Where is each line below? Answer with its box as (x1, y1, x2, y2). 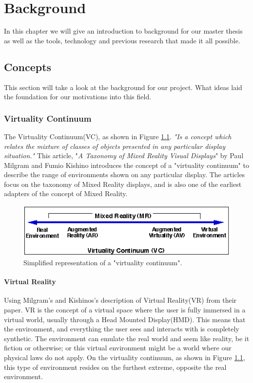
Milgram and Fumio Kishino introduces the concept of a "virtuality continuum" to (4, 160, 249, 170)
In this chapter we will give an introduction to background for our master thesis (4, 26, 243, 36)
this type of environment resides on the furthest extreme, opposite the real (4, 362, 227, 372)
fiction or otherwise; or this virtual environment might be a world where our (4, 343, 232, 353)
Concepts (4, 59, 52, 74)
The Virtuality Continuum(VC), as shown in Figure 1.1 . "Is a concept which (4, 131, 232, 141)
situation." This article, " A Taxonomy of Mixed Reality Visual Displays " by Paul (4, 150, 244, 161)
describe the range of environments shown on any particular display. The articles (4, 169, 245, 180)
